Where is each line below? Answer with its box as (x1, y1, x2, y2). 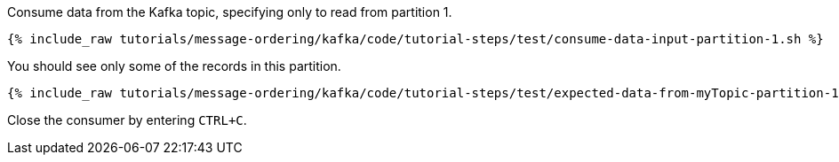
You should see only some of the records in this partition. (7, 58, 341, 73)
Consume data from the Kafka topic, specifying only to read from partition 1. (7, 4, 452, 19)
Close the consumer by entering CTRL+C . (7, 112, 247, 127)
